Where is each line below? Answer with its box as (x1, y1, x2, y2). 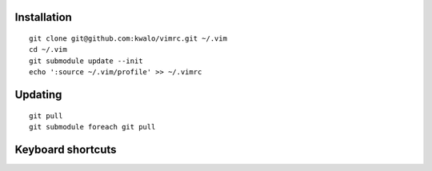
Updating (14, 88, 62, 101)
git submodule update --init (29, 56, 143, 66)
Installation (14, 10, 72, 24)
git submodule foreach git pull (29, 122, 156, 131)
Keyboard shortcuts (14, 142, 117, 156)
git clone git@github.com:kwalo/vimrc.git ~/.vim (29, 34, 228, 43)
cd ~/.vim (29, 45, 67, 54)
